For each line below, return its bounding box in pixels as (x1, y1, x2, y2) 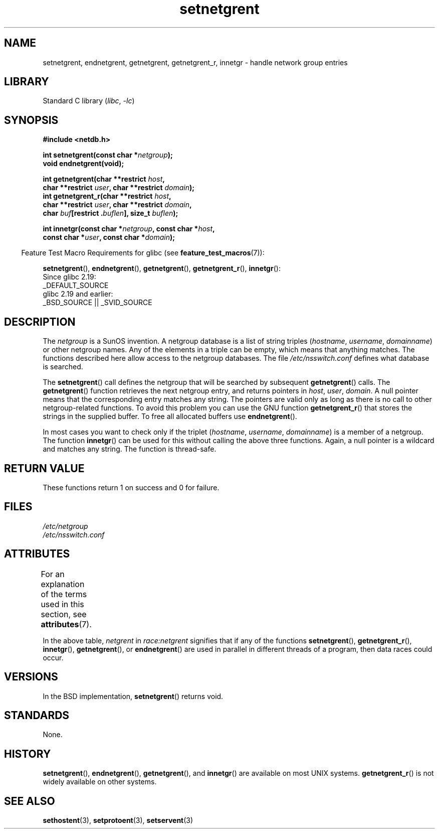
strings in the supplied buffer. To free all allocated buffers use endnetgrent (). (43, 412, 297, 421)
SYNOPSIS (4, 113, 59, 126)
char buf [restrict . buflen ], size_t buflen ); (43, 209, 178, 218)
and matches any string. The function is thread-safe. (43, 445, 216, 454)
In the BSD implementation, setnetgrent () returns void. (43, 691, 224, 701)
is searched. (43, 362, 83, 371)
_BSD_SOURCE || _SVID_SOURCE (43, 298, 152, 307)
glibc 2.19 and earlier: (43, 290, 113, 299)
